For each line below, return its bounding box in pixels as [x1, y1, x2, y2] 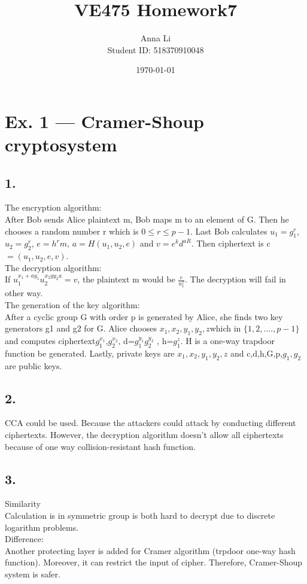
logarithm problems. [5, 521, 79, 533]
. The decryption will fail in [184, 273, 286, 285]
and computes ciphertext [5, 334, 96, 347]
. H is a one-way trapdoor [180, 334, 275, 347]
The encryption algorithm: [5, 201, 102, 214]
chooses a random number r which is [5, 224, 139, 237]
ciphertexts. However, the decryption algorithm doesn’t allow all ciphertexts [5, 428, 284, 441]
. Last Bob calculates [190, 224, 268, 237]
